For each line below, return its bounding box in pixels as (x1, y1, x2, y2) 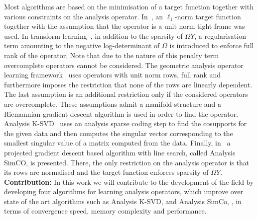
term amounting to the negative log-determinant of (4, 40, 160, 51)
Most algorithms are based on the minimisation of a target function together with (4, 1, 254, 11)
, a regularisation (194, 30, 246, 41)
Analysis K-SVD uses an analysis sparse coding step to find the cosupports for (4, 118, 247, 129)
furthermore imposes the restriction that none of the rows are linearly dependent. (4, 79, 253, 89)
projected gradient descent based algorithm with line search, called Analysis (4, 147, 236, 157)
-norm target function (175, 11, 241, 21)
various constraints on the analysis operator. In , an (4, 11, 163, 21)
